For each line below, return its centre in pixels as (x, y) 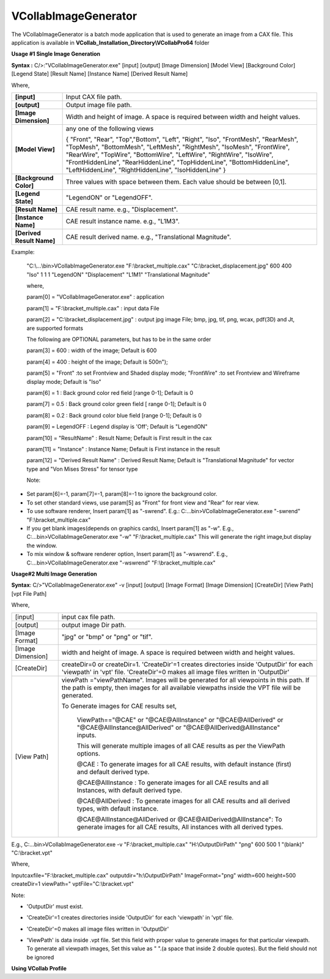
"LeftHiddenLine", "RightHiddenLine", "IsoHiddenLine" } (146, 170)
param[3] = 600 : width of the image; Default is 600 (92, 351)
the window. (42, 546)
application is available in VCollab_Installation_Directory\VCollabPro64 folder (111, 42)
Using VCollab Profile (39, 969)
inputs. (87, 735)
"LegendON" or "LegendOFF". (109, 197)
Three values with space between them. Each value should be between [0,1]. (176, 182)
